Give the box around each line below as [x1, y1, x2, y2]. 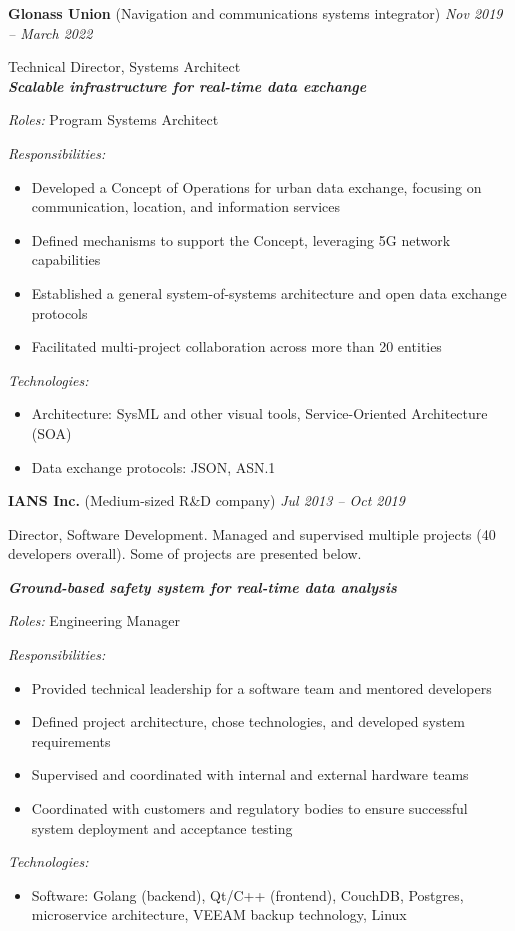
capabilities [31, 249, 101, 270]
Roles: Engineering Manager [8, 610, 180, 631]
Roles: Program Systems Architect [8, 109, 219, 130]
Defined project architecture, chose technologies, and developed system [31, 711, 465, 732]
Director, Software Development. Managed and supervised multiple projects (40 [8, 523, 496, 544]
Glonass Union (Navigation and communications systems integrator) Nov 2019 [8, 3, 503, 23]
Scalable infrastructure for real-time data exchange [8, 75, 367, 96]
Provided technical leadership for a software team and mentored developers [31, 677, 492, 698]
